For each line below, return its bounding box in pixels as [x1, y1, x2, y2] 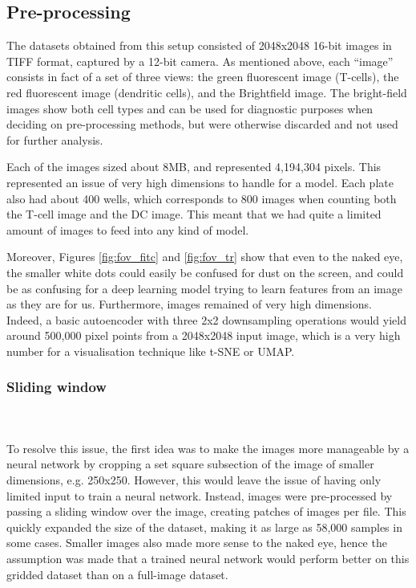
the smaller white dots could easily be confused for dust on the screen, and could [6, 263, 404, 280]
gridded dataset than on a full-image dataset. [6, 566, 228, 582]
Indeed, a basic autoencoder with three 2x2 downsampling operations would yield [6, 311, 406, 328]
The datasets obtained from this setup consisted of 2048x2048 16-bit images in [6, 37, 392, 54]
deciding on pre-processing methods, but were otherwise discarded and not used [6, 116, 398, 133]
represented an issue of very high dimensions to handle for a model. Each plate [6, 174, 394, 190]
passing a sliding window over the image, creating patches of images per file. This [6, 503, 406, 520]
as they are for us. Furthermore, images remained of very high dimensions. [6, 296, 372, 312]
